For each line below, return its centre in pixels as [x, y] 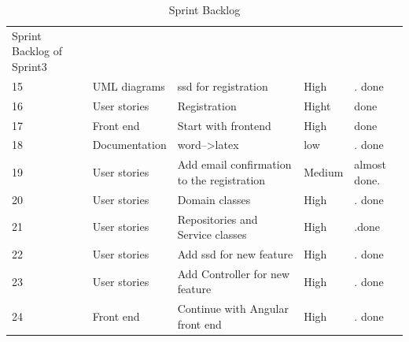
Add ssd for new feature [235, 253]
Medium [324, 172]
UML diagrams [129, 85]
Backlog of [37, 51]
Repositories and [217, 219]
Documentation [129, 145]
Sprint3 [29, 67]
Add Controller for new [234, 273]
